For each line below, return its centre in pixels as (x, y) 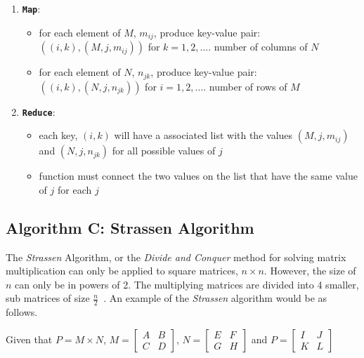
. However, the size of (310, 271)
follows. (22, 312)
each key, (58, 135)
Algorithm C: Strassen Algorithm (130, 227)
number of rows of (248, 86)
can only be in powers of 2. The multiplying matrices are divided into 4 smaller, (187, 284)
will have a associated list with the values (203, 135)
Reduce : (39, 111)
